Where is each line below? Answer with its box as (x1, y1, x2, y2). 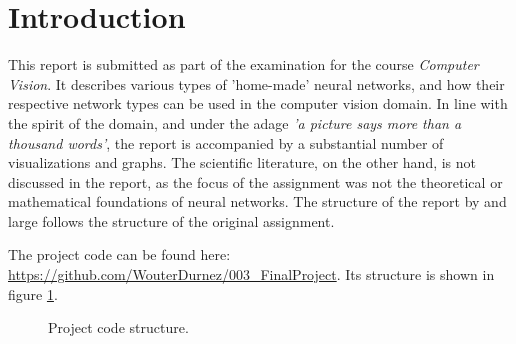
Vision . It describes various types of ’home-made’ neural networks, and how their (8, 73, 505, 94)
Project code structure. (48, 317, 189, 338)
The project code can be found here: (8, 244, 231, 265)
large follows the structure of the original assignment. (8, 210, 335, 231)
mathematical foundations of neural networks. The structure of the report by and (8, 191, 507, 212)
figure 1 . (8, 283, 58, 304)
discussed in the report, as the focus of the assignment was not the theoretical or (8, 171, 503, 192)
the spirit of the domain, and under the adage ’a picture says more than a (8, 112, 462, 133)
